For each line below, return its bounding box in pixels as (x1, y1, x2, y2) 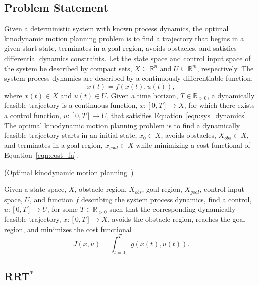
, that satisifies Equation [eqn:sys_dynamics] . (107, 109, 248, 120)
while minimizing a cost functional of (136, 139, 250, 150)
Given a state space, (4, 184, 67, 194)
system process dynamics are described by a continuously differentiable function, (4, 73, 253, 83)
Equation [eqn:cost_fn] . (4, 150, 78, 160)
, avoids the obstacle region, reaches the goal (107, 214, 245, 224)
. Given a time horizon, (106, 90, 178, 100)
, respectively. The (197, 63, 254, 73)
